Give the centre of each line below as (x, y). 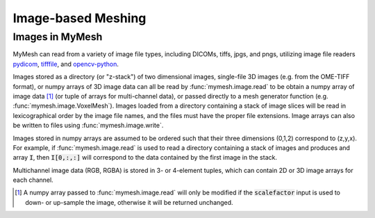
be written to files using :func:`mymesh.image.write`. (88, 126)
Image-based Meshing (80, 18)
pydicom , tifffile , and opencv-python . (66, 64)
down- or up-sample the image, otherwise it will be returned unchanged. (129, 202)
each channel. (33, 180)
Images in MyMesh (58, 37)
